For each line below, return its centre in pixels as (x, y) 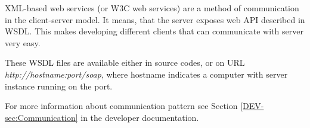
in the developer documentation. (140, 117)
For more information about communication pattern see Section (121, 106)
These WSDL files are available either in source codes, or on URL (125, 63)
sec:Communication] (41, 117)
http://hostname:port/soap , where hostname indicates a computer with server (146, 74)
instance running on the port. (59, 86)
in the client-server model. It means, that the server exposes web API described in (155, 19)
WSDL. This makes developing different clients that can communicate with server (154, 31)
